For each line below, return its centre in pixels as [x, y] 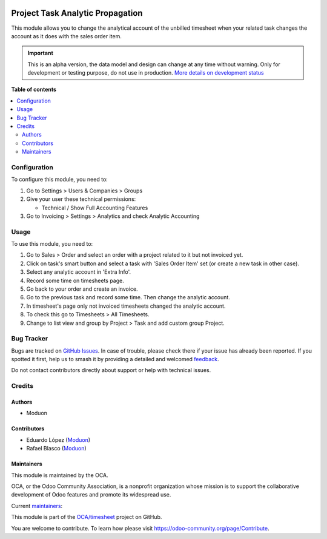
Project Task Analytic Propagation [77, 13]
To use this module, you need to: [52, 244]
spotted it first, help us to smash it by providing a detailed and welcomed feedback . [115, 359]
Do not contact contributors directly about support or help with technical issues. [111, 370]
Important [41, 53]
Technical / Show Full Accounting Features [95, 208]
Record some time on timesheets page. [75, 280]
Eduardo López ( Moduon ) [58, 439]
